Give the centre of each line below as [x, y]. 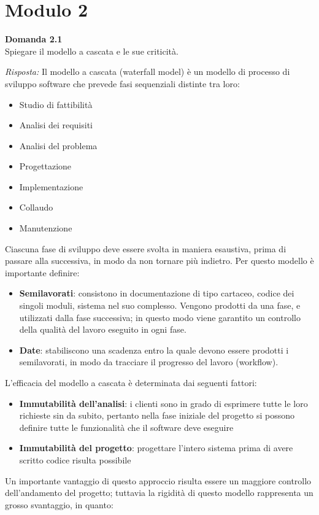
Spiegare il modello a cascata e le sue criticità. [92, 51]
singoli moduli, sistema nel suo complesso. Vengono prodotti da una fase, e [160, 305]
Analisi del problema [58, 145]
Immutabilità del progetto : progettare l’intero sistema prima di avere [156, 448]
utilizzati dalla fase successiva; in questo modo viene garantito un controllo [160, 317]
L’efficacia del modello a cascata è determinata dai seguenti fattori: [131, 382]
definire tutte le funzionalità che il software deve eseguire [126, 427]
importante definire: [42, 272]
